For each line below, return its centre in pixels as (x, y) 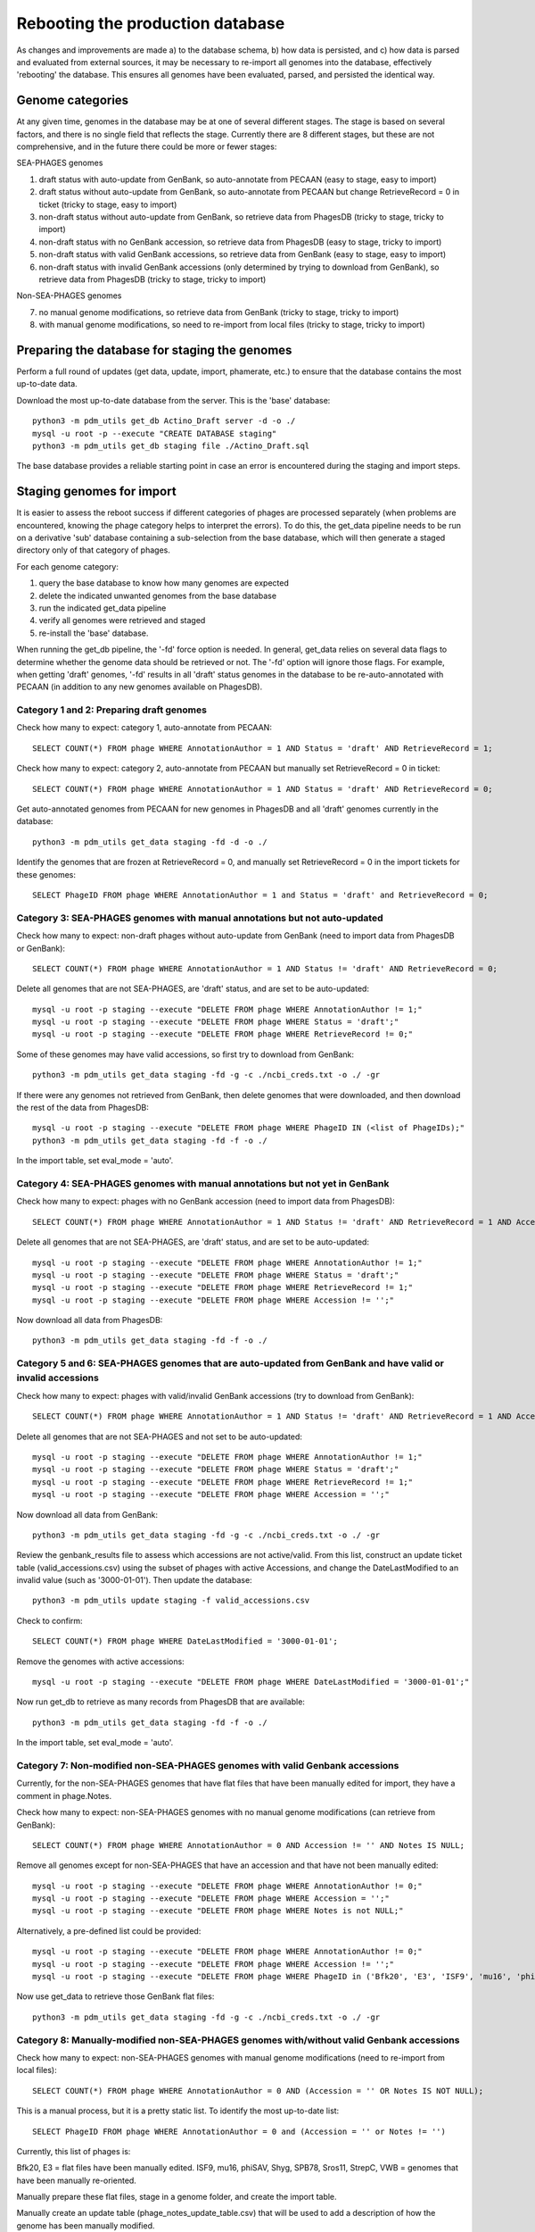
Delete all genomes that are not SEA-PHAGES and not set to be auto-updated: (160, 1437)
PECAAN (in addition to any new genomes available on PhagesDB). (140, 687)
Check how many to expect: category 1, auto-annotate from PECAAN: (144, 728)
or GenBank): (41, 948)
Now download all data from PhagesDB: (90, 1320)
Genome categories (73, 100)
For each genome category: (68, 566)
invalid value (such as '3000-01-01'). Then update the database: (135, 1580)
